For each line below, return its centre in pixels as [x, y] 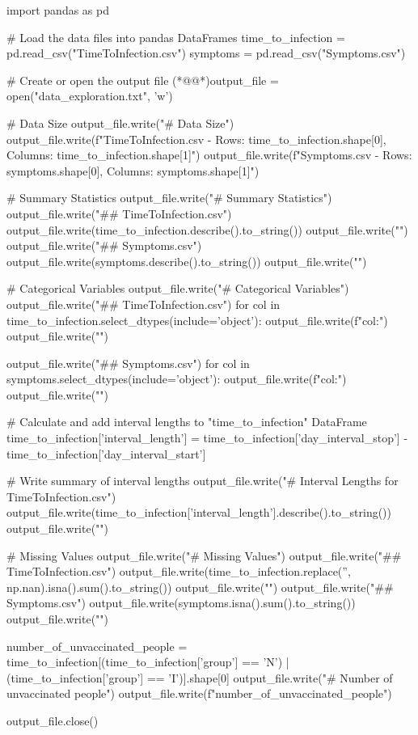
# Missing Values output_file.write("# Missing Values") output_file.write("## [204, 555]
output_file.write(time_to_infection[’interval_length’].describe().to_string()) [199, 512]
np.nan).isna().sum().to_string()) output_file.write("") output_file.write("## [200, 587]
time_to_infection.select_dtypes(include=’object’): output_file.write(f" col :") [197, 320]
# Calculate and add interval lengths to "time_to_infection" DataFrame [187, 422]
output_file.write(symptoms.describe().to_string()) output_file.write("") [187, 261]
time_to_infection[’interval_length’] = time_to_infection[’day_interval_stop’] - [207, 438]
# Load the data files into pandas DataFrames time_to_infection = [176, 37]
